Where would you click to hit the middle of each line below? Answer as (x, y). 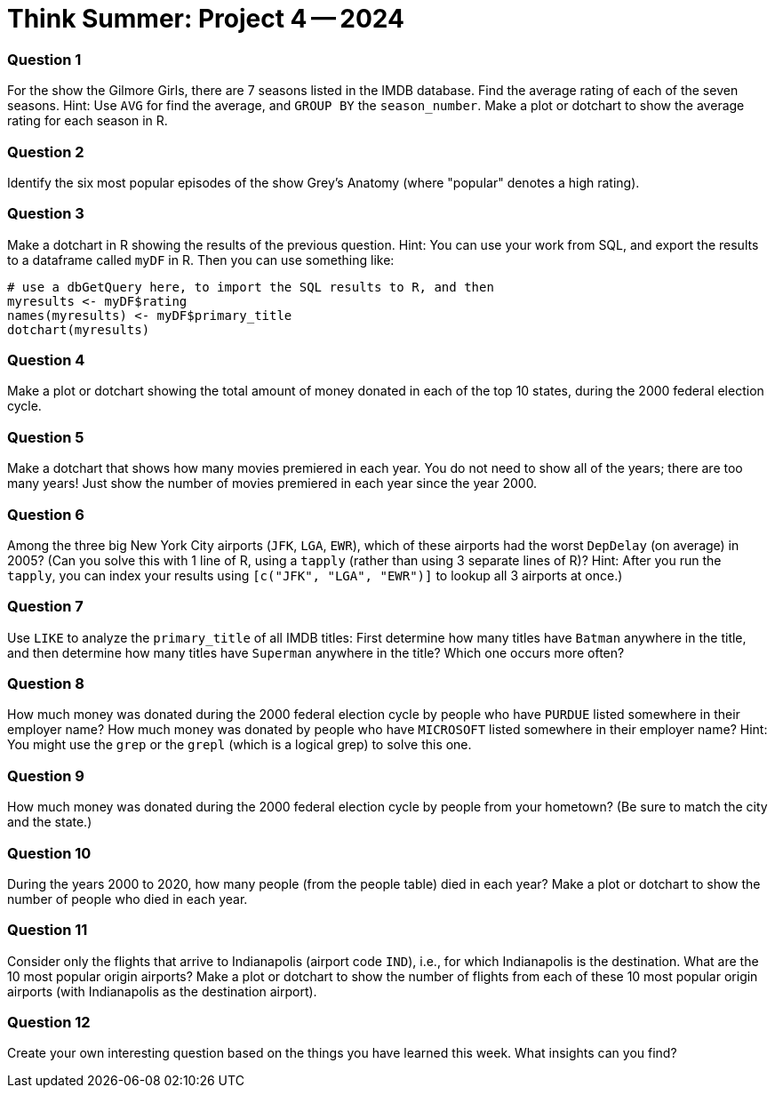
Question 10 (49, 853)
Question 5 (46, 437)
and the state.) (50, 822)
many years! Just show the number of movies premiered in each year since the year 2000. (272, 484)
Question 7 (45, 607)
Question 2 (46, 152)
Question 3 (46, 214)
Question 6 (46, 514)
